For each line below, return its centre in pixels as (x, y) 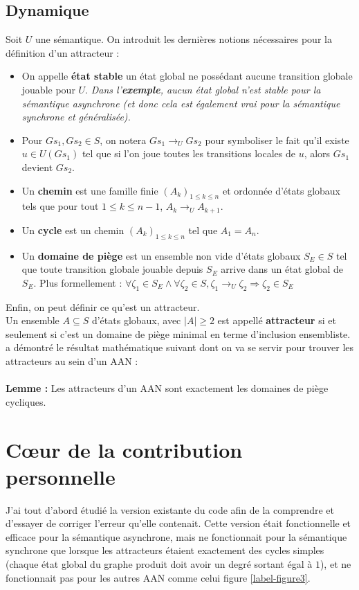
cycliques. (26, 401)
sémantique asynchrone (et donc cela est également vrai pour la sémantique (181, 103)
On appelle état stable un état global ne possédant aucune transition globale (187, 76)
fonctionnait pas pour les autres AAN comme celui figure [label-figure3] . (158, 577)
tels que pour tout (60, 206)
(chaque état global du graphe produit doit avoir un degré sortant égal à (159, 564)
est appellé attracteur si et (277, 320)
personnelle (61, 476)
